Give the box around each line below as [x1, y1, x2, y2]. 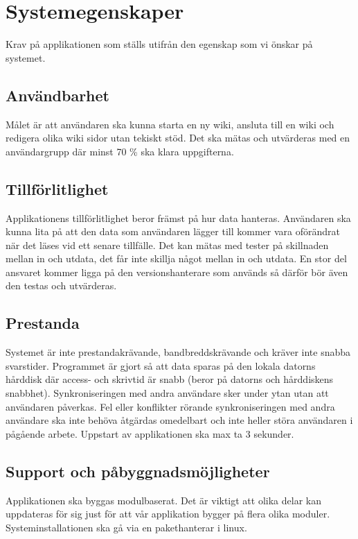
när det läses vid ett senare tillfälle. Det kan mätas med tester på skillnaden [6, 237, 329, 252]
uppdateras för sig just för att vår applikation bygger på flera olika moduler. [6, 506, 330, 521]
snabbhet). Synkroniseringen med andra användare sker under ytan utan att [6, 386, 329, 400]
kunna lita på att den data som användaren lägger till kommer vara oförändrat [6, 224, 340, 239]
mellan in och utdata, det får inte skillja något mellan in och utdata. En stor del [6, 251, 347, 266]
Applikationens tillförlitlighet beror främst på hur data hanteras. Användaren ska [6, 210, 351, 225]
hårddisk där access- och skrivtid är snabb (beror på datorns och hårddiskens [6, 372, 334, 386]
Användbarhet [6, 84, 109, 105]
